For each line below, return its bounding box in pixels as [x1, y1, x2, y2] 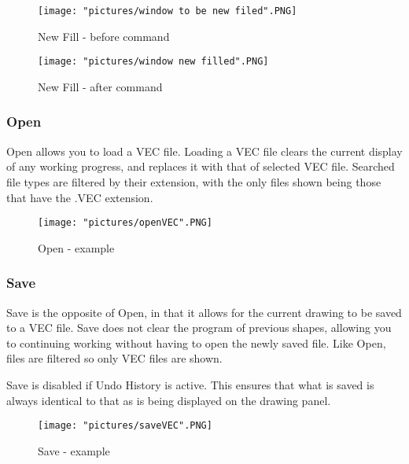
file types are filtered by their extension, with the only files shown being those [6, 173, 381, 190]
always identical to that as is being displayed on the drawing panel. [6, 392, 331, 408]
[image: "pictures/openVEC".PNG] [38, 217, 212, 229]
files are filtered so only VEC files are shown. [6, 350, 223, 366]
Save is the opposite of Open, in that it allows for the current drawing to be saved [6, 304, 402, 320]
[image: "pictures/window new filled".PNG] [38, 56, 269, 68]
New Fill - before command [38, 28, 170, 44]
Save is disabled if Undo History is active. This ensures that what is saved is [6, 376, 374, 392]
